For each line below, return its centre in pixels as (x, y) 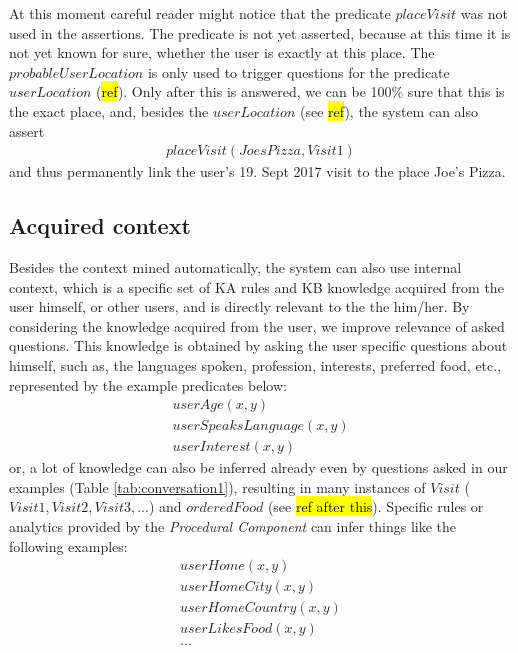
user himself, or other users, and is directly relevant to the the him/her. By (239, 306)
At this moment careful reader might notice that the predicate (200, 13)
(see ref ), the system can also (388, 110)
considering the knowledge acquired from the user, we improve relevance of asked (257, 325)
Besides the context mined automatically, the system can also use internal (235, 266)
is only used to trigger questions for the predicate (298, 71)
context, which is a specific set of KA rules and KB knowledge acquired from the (256, 286)
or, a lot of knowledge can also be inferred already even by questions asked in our (258, 467)
